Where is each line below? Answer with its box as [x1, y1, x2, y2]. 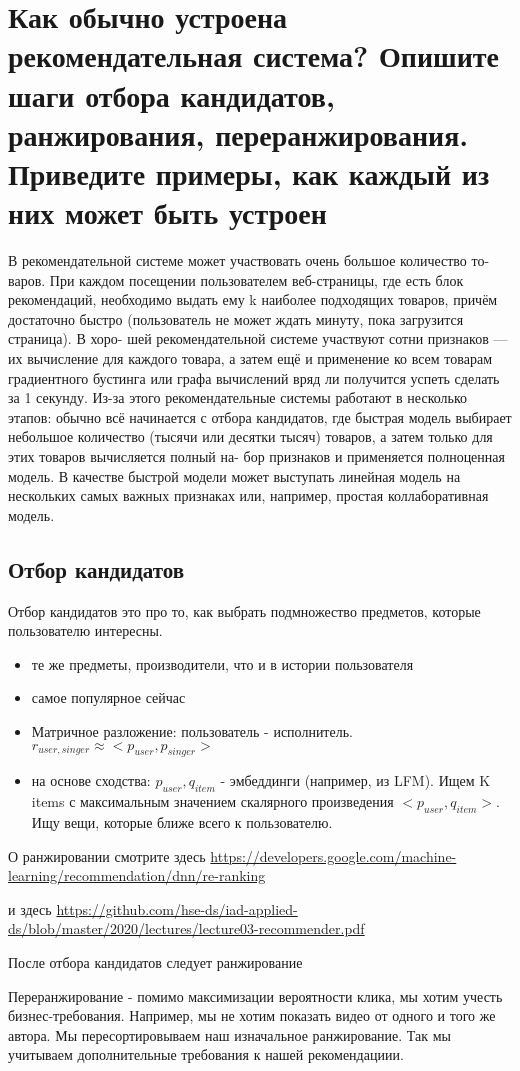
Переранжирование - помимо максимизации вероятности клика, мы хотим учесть [8, 985, 503, 1006]
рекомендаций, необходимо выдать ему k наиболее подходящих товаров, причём [8, 289, 498, 310]
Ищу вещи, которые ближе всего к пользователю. [31, 811, 333, 832]
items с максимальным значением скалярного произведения [31, 791, 394, 812]
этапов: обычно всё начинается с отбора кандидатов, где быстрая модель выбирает [8, 406, 512, 427]
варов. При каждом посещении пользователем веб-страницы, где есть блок [8, 269, 464, 290]
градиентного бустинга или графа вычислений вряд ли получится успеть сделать [8, 367, 500, 388]
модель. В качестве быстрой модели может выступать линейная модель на [8, 465, 461, 486]
